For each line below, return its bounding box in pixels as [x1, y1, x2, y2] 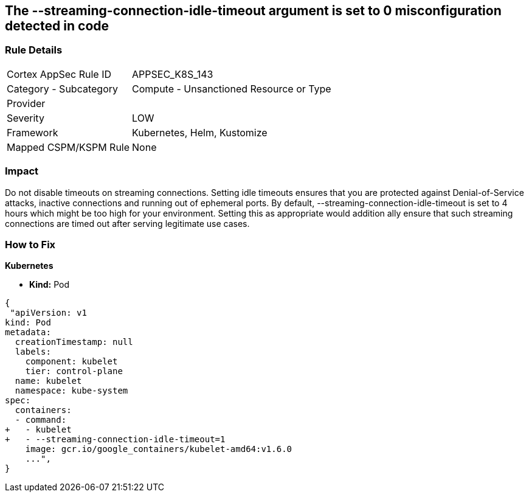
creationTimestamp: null [15, 337, 133, 347]
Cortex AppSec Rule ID [7, 68, 112, 80]
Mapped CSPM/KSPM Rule [7, 141, 130, 153]
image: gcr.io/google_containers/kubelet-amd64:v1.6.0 [25, 444, 292, 454]
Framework [7, 126, 58, 139]
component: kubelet [25, 356, 118, 367]
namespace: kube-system [15, 386, 128, 396]
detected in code [5, 18, 109, 33]
